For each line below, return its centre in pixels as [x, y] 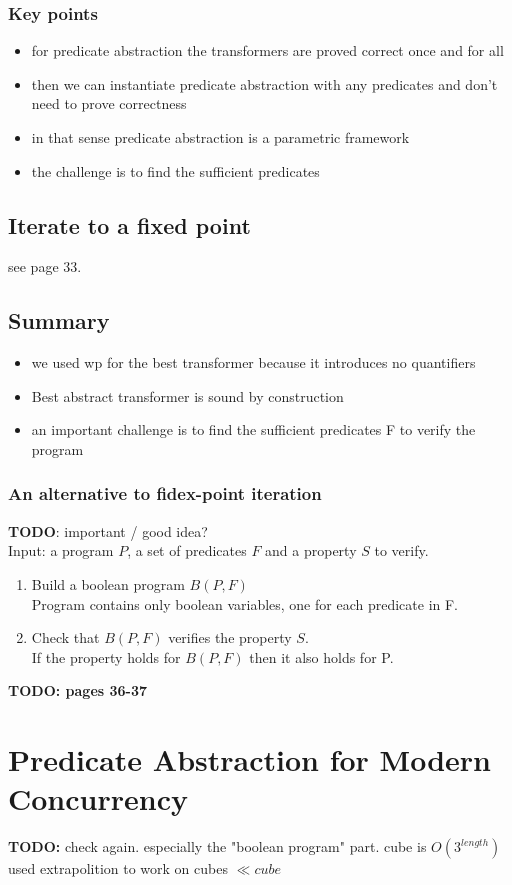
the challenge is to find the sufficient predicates [175, 170]
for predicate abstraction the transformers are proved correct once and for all [267, 50]
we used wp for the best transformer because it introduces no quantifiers [253, 362]
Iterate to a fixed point [129, 224]
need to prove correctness [109, 103]
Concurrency [98, 798]
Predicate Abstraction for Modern [249, 759]
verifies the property [230, 637]
